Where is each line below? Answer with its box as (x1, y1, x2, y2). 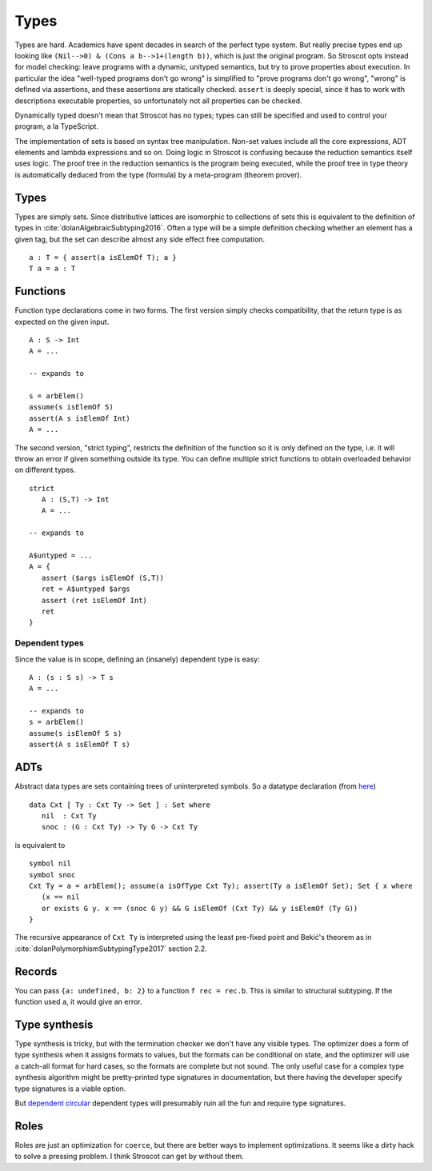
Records (14, 965, 58, 978)
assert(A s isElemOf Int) (29, 414, 131, 423)
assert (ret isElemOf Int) (41, 596, 148, 605)
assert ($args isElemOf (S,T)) (41, 573, 164, 582)
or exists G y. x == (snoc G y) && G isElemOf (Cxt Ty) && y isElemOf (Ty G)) (41, 904, 358, 913)
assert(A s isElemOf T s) (29, 740, 131, 749)
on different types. (14, 465, 76, 475)
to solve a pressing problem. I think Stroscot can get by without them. (14, 1152, 244, 1161)
